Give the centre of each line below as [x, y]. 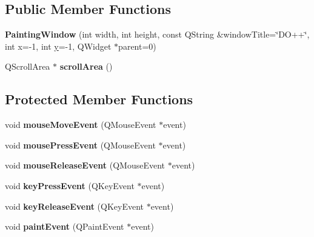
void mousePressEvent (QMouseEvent [80, 145]
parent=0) [137, 46]
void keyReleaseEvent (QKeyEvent [74, 206]
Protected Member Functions [99, 99]
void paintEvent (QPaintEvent [65, 226]
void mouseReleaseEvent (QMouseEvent [85, 165]
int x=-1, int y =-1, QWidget [58, 46]
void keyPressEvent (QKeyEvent [70, 185]
